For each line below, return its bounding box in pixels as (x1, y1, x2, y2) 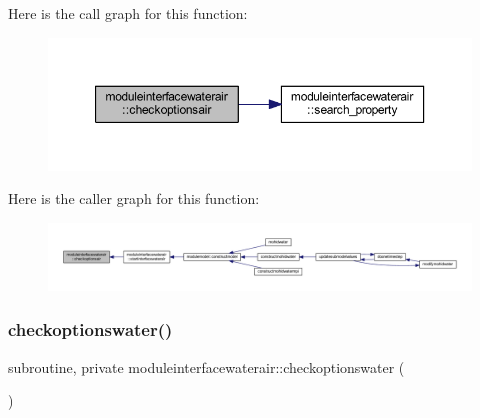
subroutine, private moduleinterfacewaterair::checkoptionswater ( (8, 356, 405, 377)
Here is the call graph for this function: (8, 3, 248, 23)
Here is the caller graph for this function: (8, 188, 260, 209)
